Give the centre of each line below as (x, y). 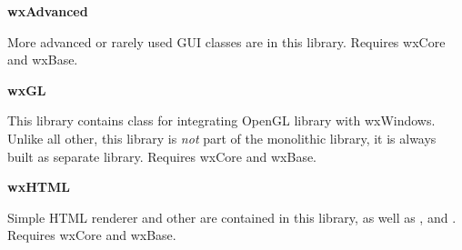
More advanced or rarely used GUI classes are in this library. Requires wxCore (226, 41)
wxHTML (39, 187)
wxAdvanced (48, 11)
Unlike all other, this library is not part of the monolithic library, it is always (222, 138)
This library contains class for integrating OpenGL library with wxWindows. (221, 120)
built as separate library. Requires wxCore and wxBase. (162, 156)
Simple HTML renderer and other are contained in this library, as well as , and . (232, 217)
